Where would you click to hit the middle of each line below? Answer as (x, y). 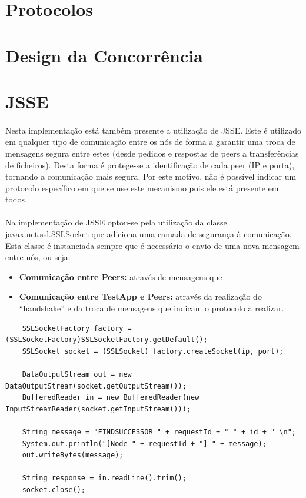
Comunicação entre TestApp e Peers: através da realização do (140, 296)
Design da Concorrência (104, 55)
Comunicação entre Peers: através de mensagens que (121, 276)
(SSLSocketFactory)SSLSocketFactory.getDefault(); (107, 340)
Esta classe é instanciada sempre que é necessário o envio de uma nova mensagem (152, 245)
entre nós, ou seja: (38, 257)
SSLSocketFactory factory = (77, 328)
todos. (16, 199)
